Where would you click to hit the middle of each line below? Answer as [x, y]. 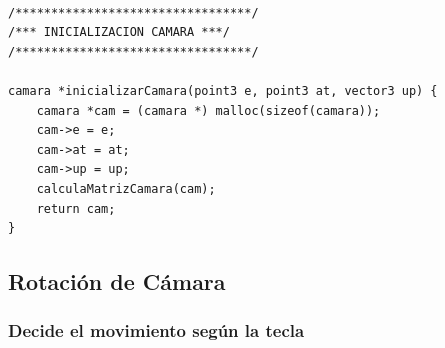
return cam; [76, 208]
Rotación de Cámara [117, 281]
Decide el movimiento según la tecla [156, 330]
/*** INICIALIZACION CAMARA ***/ [119, 32]
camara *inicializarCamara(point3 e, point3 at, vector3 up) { [223, 90]
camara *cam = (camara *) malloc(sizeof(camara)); [208, 110]
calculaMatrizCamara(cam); [126, 188]
